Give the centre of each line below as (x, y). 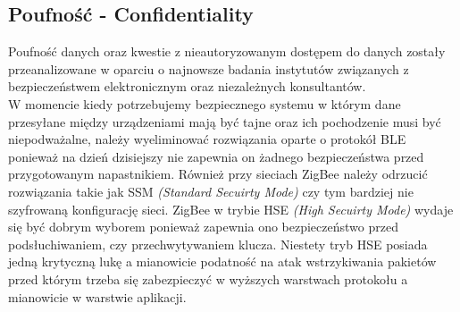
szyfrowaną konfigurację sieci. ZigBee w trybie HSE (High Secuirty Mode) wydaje (231, 209)
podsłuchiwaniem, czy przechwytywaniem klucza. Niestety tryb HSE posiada (218, 244)
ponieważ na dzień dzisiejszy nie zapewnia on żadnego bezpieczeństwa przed (216, 156)
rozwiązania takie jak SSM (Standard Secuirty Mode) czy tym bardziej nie (211, 191)
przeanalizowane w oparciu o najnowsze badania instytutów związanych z (209, 68)
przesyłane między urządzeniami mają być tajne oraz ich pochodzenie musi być (225, 121)
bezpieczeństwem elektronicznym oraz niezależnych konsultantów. (187, 86)
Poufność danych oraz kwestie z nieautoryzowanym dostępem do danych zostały (227, 51)
